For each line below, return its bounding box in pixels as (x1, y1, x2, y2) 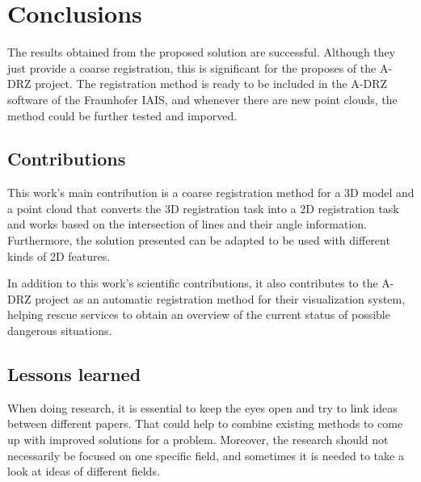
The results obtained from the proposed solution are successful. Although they (7, 44, 396, 61)
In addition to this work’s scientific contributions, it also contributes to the (7, 275, 378, 291)
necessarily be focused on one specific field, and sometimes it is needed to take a (7, 446, 404, 463)
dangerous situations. (7, 322, 112, 339)
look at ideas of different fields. (7, 463, 160, 480)
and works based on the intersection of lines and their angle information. (7, 216, 367, 233)
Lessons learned (7, 362, 141, 387)
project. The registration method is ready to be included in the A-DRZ (35, 75, 388, 92)
